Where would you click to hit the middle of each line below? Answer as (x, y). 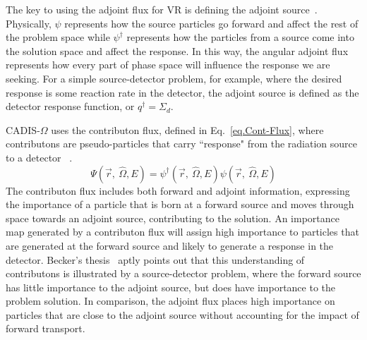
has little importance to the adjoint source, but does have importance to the (171, 287)
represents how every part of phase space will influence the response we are (168, 65)
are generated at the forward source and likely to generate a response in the (170, 245)
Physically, (29, 23)
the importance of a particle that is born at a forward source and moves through (180, 204)
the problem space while (58, 37)
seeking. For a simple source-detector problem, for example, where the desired (174, 78)
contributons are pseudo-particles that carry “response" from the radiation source (182, 144)
